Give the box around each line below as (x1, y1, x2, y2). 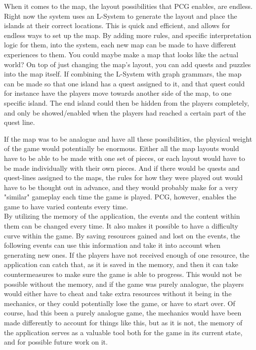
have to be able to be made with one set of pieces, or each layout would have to (4, 153, 245, 163)
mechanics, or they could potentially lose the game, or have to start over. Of (4, 298, 235, 308)
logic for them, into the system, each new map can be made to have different (4, 39, 236, 50)
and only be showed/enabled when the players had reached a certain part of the (4, 107, 246, 117)
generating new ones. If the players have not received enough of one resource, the (4, 249, 250, 260)
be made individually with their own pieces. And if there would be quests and (4, 162, 240, 173)
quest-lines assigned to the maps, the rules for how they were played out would (4, 172, 243, 183)
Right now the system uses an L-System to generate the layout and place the (4, 10, 237, 21)
